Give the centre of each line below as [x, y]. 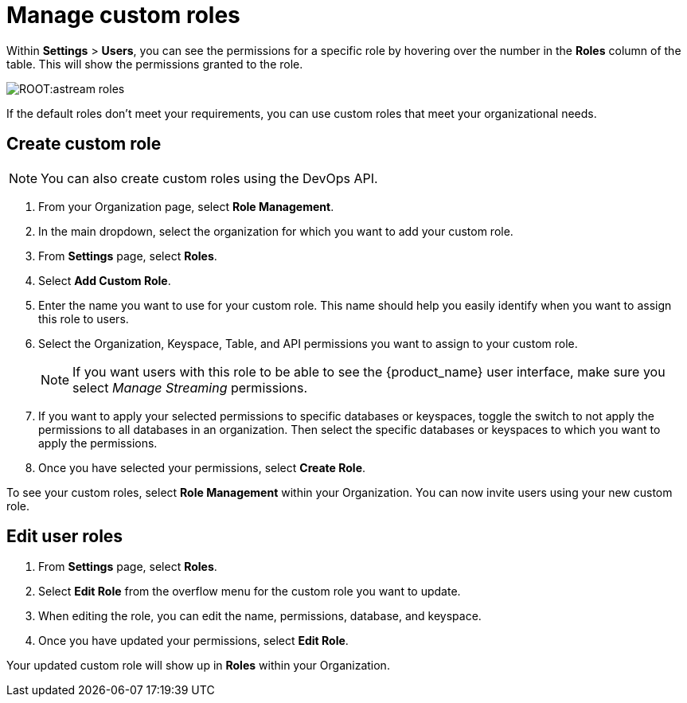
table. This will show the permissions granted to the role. [155, 64]
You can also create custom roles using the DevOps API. [209, 178]
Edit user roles [65, 537]
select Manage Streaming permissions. [190, 387]
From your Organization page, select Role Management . [186, 206]
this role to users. [84, 318]
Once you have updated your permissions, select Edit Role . [193, 641]
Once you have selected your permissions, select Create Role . [202, 467]
